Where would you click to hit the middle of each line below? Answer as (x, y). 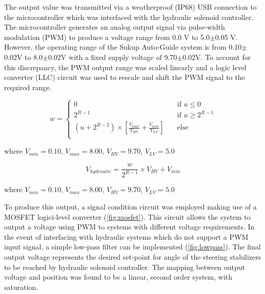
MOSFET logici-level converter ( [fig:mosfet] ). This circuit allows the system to (127, 216)
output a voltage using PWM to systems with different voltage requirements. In (129, 227)
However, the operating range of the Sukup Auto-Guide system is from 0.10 (123, 47)
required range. (28, 87)
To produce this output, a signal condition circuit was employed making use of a (130, 207)
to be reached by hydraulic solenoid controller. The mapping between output (125, 267)
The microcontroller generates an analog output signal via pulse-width (115, 27)
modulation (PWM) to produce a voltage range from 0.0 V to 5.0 (107, 37)
